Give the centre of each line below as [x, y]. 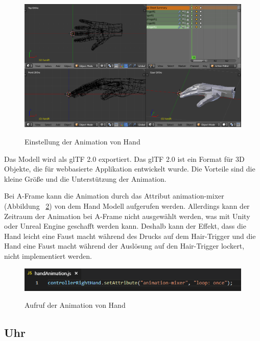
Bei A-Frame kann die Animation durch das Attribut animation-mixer [114, 196]
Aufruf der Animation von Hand [75, 305]
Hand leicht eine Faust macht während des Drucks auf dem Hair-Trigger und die [130, 236]
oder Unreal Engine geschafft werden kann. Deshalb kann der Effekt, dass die [125, 226]
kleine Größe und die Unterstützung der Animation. [85, 178]
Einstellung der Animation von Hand [82, 141]
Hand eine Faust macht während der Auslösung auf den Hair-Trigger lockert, [124, 246]
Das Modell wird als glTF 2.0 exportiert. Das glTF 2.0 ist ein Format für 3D [124, 159]
